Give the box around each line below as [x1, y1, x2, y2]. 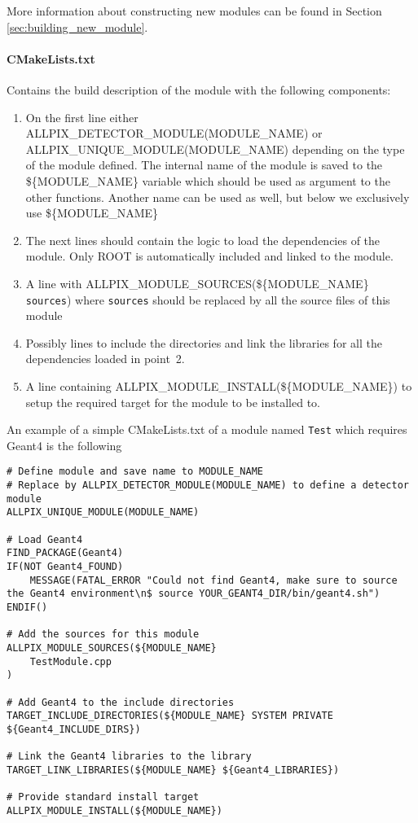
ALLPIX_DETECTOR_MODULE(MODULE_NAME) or [25, 125, 323, 142]
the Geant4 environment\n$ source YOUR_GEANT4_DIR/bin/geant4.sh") [7, 588, 381, 600]
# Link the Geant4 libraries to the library [7, 751, 252, 763]
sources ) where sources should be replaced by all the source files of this [25, 291, 390, 308]
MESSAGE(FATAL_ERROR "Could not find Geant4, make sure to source [29, 574, 398, 586]
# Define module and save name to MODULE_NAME [7, 466, 263, 478]
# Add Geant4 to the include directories [7, 696, 235, 708]
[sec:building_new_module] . [7, 18, 148, 35]
